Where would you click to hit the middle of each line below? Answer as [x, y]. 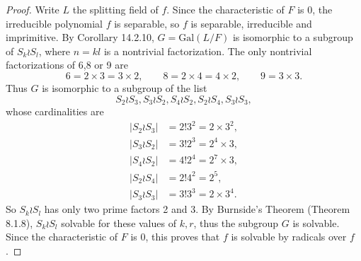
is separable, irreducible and [251, 23]
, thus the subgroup [236, 222]
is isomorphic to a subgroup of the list [125, 87]
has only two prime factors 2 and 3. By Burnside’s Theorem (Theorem [197, 209]
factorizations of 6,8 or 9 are [67, 65]
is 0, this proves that [175, 237]
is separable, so [147, 23]
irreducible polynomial [55, 23]
